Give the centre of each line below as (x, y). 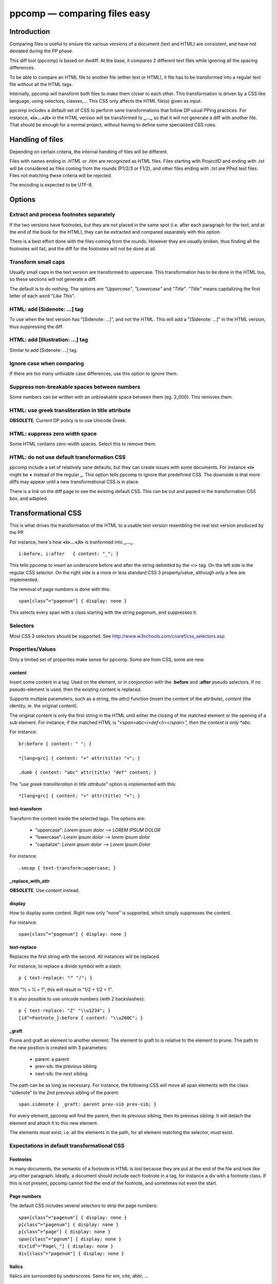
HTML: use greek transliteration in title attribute (70, 410)
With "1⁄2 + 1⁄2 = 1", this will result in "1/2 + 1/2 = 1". (61, 989)
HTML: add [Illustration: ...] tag (49, 340)
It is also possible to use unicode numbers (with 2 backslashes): (77, 999)
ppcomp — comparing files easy (80, 13)
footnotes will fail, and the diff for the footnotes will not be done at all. (83, 249)
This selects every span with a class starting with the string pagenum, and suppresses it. (103, 612)
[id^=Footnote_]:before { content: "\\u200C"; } (81, 1018)
